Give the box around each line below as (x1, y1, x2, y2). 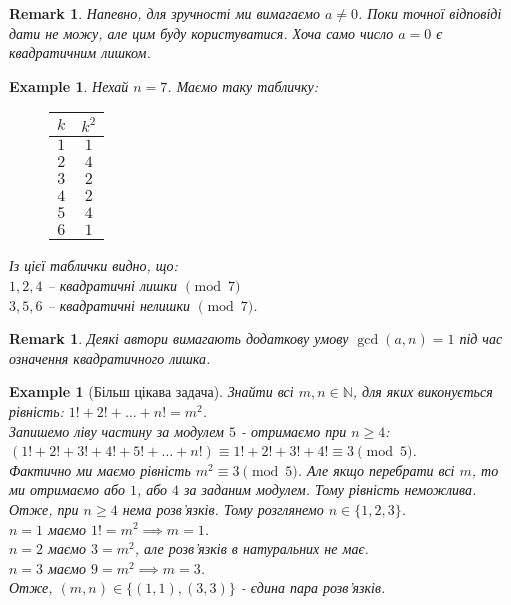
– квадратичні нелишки (47, 294, 190, 315)
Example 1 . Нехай (9, 75, 129, 96)
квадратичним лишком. (9, 42, 151, 63)
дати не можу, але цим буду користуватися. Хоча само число (9, 22, 394, 43)
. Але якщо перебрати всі (297, 459, 455, 480)
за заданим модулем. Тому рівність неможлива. (184, 479, 477, 500)
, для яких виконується (352, 381, 493, 402)
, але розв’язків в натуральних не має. (134, 538, 369, 559)
